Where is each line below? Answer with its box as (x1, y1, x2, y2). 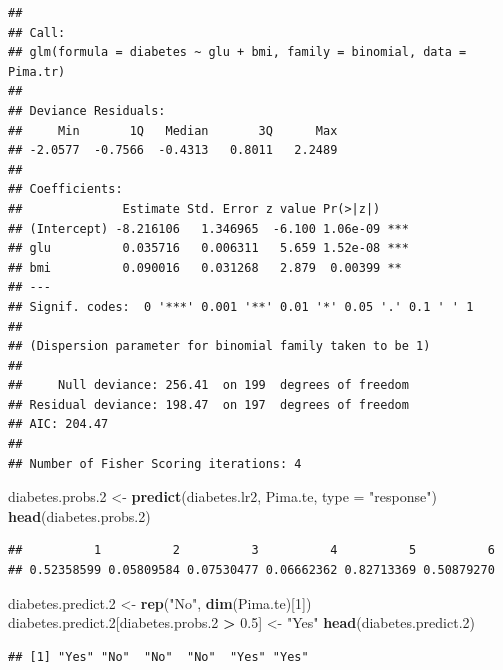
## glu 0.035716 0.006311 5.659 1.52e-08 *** (8, 241, 409, 256)
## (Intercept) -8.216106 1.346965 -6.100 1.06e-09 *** (8, 221, 409, 236)
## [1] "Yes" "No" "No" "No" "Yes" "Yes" (8, 649, 309, 664)
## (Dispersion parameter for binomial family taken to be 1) (8, 339, 431, 354)
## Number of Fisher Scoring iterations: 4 (8, 456, 302, 471)
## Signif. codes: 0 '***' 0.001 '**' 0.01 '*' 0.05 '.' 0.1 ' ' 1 (8, 299, 474, 314)
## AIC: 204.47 (8, 417, 109, 432)
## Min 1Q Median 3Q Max (8, 123, 338, 138)
